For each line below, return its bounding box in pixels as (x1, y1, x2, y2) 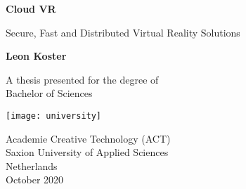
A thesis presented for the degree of (6, 72, 159, 86)
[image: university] (6, 110, 102, 121)
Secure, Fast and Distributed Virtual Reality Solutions (6, 25, 240, 39)
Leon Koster (6, 48, 67, 63)
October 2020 (6, 172, 64, 187)
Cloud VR (6, 1, 56, 15)
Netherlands (6, 158, 58, 173)
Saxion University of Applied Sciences (6, 145, 169, 159)
